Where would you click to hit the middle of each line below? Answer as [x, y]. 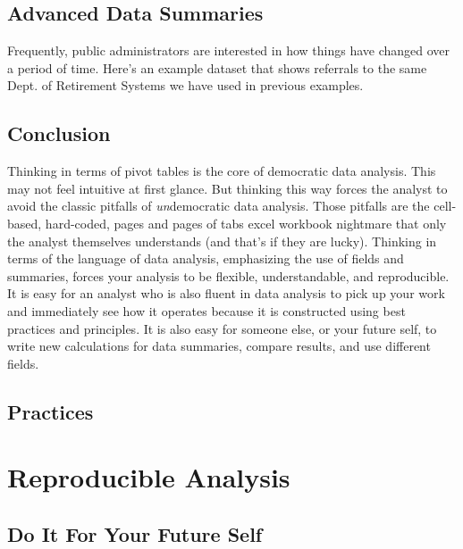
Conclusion [59, 133]
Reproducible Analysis [149, 477]
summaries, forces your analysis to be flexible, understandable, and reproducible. [228, 275]
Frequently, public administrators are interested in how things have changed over [229, 50]
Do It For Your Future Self [135, 533]
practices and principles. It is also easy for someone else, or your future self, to [222, 328]
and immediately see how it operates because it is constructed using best [206, 310]
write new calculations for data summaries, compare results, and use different [219, 346]
